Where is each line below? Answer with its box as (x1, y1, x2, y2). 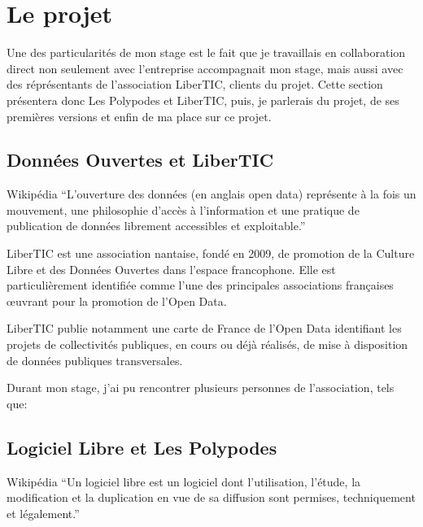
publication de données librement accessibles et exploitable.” (7, 217, 306, 234)
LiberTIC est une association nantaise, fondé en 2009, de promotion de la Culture (7, 245, 415, 262)
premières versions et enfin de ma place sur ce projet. (7, 107, 272, 124)
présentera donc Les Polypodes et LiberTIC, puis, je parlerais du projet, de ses (7, 91, 399, 108)
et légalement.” (7, 504, 80, 521)
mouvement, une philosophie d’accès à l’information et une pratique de (7, 201, 360, 218)
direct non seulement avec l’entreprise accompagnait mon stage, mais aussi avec (7, 59, 403, 76)
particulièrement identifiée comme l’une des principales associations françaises (7, 277, 394, 294)
